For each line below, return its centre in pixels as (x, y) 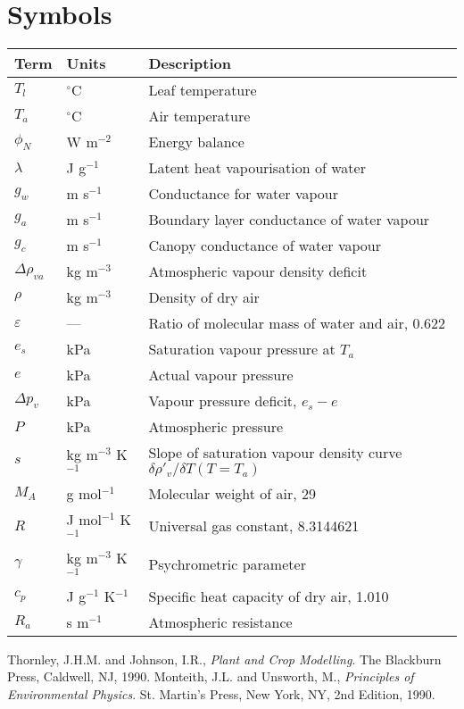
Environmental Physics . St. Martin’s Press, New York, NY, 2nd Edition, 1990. (221, 693)
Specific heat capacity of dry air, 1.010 (269, 596)
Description (190, 63)
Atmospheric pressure (216, 427)
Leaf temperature (203, 90)
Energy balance (196, 142)
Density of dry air (204, 297)
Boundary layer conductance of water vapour (289, 220)
